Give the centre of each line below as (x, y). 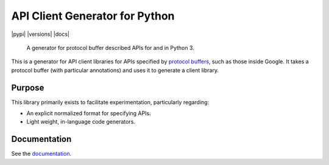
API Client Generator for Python (93, 16)
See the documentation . (41, 154)
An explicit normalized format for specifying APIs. (89, 113)
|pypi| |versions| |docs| (41, 34)
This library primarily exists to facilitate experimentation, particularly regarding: (110, 102)
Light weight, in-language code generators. (81, 122)
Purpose (28, 87)
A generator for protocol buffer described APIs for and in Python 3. (110, 47)
